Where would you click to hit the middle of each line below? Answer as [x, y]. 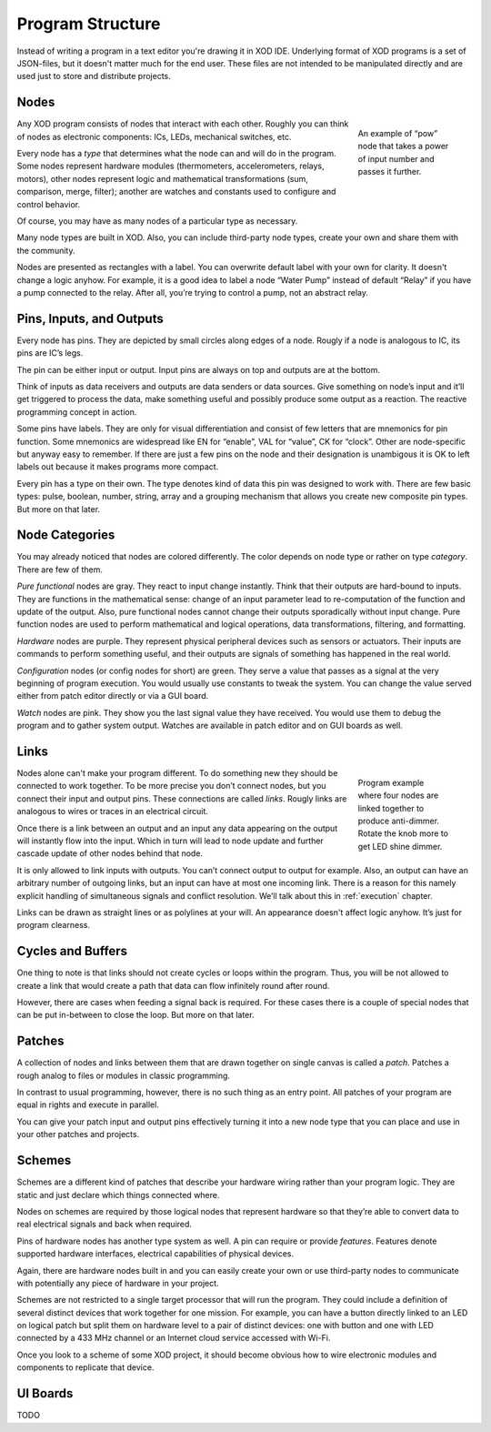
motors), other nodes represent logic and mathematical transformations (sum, [162, 178]
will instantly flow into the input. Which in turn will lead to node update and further [170, 841]
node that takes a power [403, 146]
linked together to [391, 808]
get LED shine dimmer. [400, 846]
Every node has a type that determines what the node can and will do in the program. [176, 154]
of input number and [396, 158]
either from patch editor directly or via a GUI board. [113, 696]
